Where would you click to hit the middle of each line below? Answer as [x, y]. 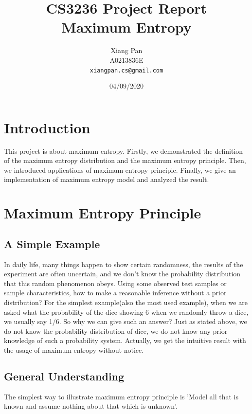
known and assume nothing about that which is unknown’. [91, 406]
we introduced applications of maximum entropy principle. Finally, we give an [120, 170]
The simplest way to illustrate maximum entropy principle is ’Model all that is [121, 396]
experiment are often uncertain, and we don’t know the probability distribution [122, 274]
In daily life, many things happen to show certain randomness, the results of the [124, 264]
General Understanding [64, 376]
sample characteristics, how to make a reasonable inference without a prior [115, 293]
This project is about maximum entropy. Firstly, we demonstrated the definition [124, 151]
